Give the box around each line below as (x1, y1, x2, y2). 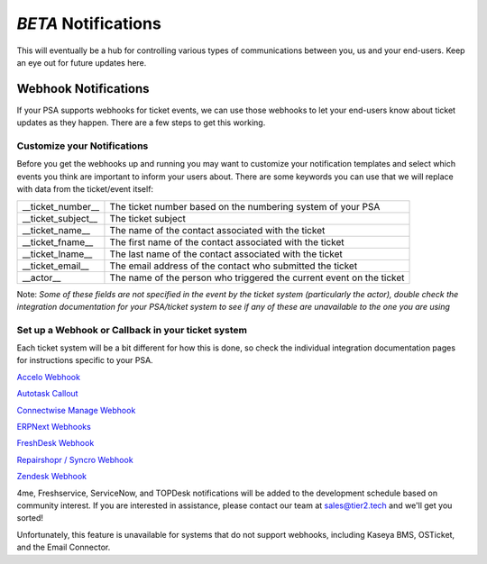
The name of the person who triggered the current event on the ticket (109, 271, 405, 284)
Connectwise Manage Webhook (16, 405, 136, 415)
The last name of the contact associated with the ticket (109, 248, 343, 260)
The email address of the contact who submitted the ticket (109, 259, 358, 272)
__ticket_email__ (22, 259, 89, 272)
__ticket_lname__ (22, 248, 93, 260)
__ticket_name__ (22, 223, 90, 236)
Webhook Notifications (16, 81, 150, 96)
